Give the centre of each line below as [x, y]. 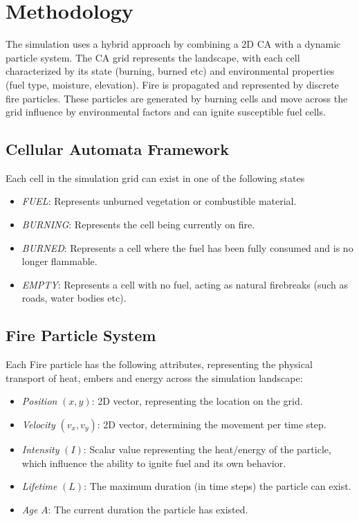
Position [39, 401]
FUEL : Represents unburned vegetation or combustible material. [159, 201]
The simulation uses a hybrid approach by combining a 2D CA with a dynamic [173, 44]
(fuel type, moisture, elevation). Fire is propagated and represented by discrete [172, 84]
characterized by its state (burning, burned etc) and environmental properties [170, 71]
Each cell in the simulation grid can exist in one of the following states [155, 177]
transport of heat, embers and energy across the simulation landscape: [154, 377]
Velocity [38, 424]
